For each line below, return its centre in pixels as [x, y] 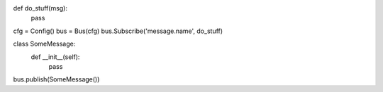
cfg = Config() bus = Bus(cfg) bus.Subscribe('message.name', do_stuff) [118, 31]
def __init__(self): [55, 57]
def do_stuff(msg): [40, 8]
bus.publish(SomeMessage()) [56, 79]
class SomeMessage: [44, 44]
